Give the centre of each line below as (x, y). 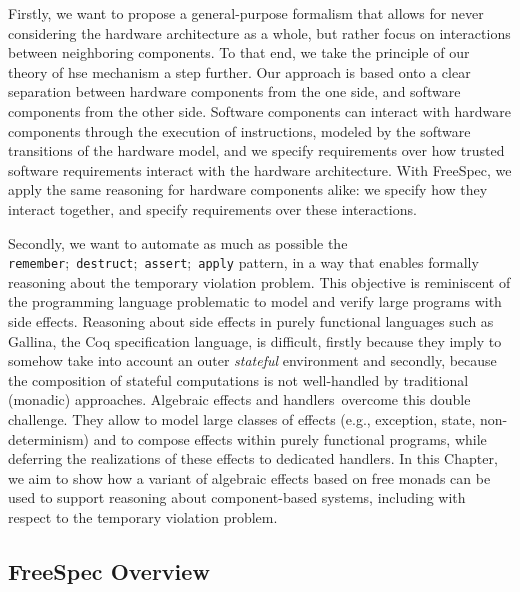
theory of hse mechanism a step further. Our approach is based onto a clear (239, 71)
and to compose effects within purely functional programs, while (290, 438)
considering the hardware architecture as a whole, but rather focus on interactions (259, 32)
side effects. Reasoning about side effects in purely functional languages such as (251, 320)
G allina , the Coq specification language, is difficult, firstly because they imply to (255, 340)
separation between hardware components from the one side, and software (234, 91)
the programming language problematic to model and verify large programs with (255, 301)
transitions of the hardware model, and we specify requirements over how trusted (256, 150)
